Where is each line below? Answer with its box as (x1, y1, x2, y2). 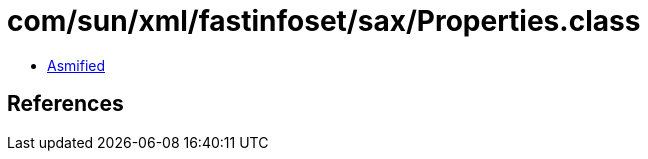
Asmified (47, 56, 106, 74)
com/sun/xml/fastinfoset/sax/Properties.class (7, 4, 641, 38)
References (7, 91, 124, 117)
